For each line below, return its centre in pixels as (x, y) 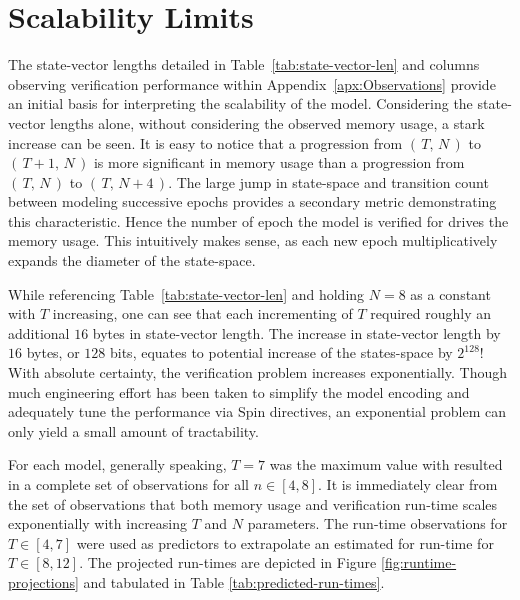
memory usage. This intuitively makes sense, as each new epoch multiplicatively (253, 240)
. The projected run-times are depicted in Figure (228, 562)
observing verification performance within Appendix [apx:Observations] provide (252, 83)
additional (39, 332)
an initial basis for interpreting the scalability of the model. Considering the (240, 103)
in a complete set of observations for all (129, 484)
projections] (43, 581)
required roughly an (431, 313)
